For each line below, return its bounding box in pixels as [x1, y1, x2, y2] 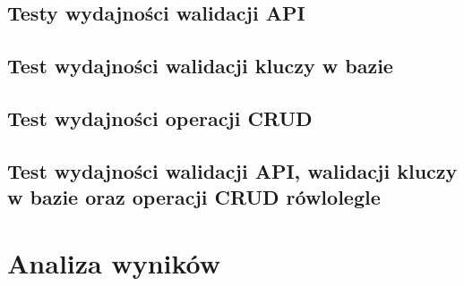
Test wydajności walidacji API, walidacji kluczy [7, 156, 458, 184]
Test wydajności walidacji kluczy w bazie [7, 52, 393, 80]
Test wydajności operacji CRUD [7, 104, 313, 131]
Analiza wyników [7, 244, 221, 281]
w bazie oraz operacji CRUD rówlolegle [7, 183, 381, 211]
